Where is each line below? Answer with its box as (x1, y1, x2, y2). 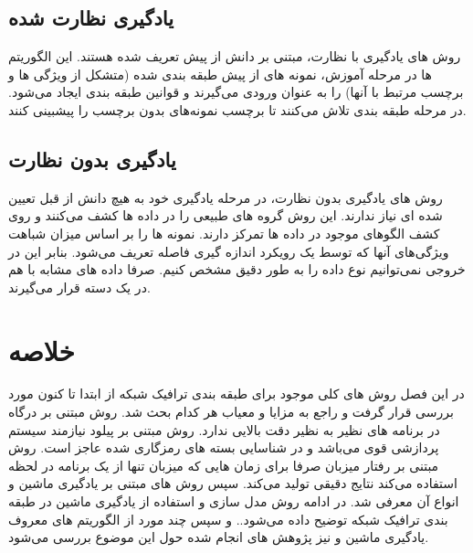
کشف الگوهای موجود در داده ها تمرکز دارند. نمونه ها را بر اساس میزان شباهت (8, 223, 440, 242)
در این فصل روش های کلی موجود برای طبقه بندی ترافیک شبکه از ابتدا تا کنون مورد (8, 384, 465, 403)
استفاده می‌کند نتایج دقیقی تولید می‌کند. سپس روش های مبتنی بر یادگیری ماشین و (8, 473, 457, 493)
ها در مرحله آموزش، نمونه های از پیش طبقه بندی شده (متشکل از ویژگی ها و (8, 64, 432, 83)
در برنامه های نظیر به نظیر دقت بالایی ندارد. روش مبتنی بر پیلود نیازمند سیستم (8, 420, 440, 439)
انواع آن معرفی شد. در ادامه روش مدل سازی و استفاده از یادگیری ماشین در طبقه (8, 492, 459, 511)
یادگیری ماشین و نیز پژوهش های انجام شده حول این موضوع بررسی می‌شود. (8, 527, 429, 547)
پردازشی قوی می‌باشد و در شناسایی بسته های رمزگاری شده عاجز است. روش (8, 438, 439, 457)
